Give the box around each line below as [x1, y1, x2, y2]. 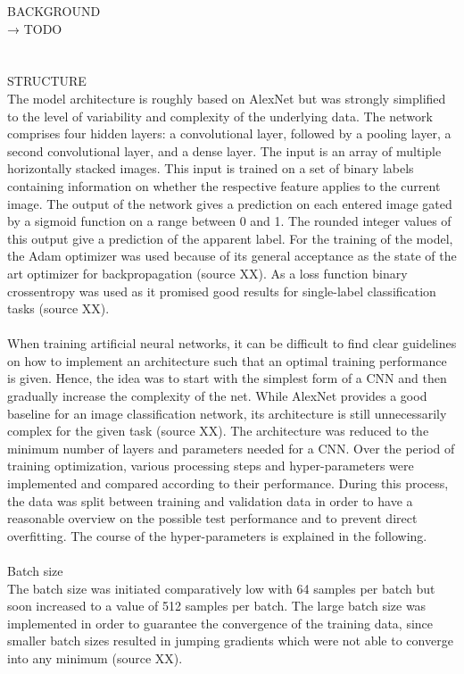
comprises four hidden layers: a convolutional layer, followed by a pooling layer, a [7, 124, 452, 143]
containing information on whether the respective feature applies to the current [7, 176, 441, 195]
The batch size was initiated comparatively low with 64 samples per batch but [7, 578, 435, 597]
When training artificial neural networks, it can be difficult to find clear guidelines [7, 334, 457, 353]
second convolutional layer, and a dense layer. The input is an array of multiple [7, 141, 442, 160]
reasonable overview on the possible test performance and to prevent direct [7, 509, 418, 528]
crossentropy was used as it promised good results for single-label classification [7, 281, 436, 300]
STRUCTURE [7, 71, 87, 90]
